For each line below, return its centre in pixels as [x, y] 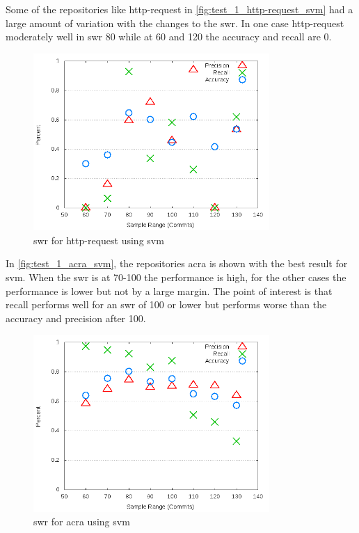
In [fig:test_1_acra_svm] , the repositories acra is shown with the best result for [177, 263]
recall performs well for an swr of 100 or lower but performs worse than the [166, 304]
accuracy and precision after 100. [76, 318]
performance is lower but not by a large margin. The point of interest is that [169, 291]
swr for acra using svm [82, 522]
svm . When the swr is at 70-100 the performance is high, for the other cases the [176, 277]
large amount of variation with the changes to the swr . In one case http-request [175, 23]
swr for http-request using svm [99, 240]
